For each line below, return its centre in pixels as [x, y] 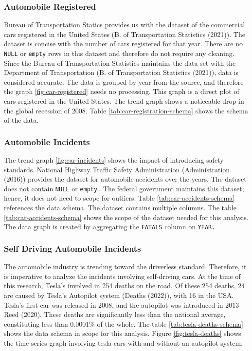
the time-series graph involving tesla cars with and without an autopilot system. [123, 342]
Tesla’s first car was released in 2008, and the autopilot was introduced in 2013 [122, 305]
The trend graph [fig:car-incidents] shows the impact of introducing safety [114, 160]
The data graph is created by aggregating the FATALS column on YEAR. [110, 227]
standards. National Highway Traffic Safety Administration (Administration [117, 169]
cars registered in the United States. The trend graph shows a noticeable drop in [124, 101]
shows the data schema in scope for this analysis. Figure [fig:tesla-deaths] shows [123, 333]
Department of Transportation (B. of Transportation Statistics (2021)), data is [121, 72]
